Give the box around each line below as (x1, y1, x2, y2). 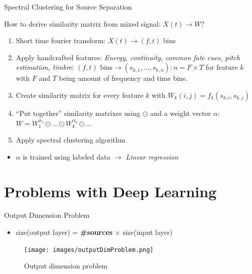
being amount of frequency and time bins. (59, 73, 188, 83)
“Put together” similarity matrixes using (16, 107, 141, 118)
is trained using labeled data (23, 151, 110, 162)
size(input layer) (122, 227, 173, 237)
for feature (205, 62, 238, 72)
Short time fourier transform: (16, 35, 106, 46)
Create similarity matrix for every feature (16, 89, 144, 100)
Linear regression (125, 151, 179, 162)
